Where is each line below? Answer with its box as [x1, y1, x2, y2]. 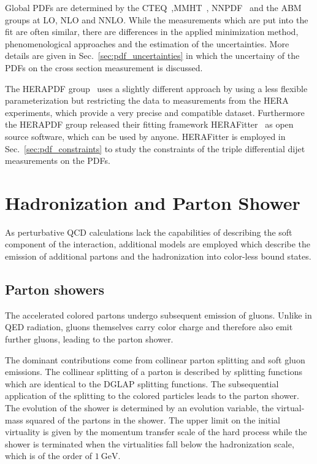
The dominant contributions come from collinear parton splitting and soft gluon [5, 353, 305, 366]
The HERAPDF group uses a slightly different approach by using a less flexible [5, 82, 308, 95]
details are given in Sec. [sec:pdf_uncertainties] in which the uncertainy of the [5, 49, 300, 62]
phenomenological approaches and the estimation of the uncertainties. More [5, 37, 289, 50]
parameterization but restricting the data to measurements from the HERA [5, 94, 289, 107]
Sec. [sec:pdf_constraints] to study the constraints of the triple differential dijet [5, 142, 305, 155]
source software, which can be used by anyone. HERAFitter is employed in [5, 130, 286, 142]
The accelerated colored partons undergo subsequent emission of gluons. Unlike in [5, 308, 312, 321]
